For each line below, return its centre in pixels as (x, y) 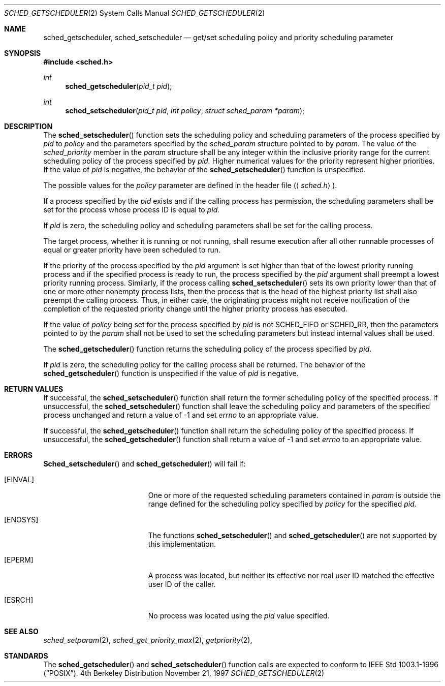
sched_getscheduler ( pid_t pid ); (119, 86)
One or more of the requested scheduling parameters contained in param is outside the (294, 495)
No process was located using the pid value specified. (239, 616)
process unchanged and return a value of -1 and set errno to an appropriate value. (181, 415)
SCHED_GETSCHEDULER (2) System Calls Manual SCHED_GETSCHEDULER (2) (135, 13)
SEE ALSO (21, 631)
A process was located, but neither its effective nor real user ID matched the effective (291, 575)
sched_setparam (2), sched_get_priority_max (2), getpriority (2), (148, 640)
